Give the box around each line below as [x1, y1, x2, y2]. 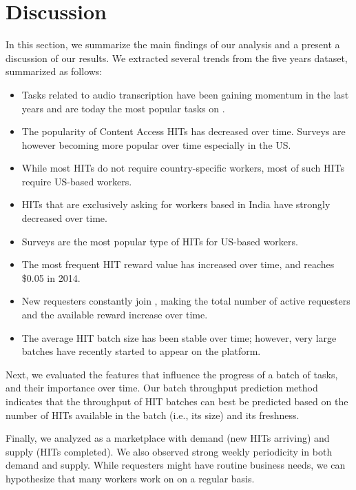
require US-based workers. [21, 174, 132, 188]
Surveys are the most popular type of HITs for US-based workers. [21, 234, 298, 248]
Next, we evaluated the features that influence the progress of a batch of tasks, [6, 367, 338, 381]
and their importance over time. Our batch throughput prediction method [6, 380, 318, 395]
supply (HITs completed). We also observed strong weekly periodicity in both [6, 444, 333, 458]
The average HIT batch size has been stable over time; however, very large [21, 330, 337, 345]
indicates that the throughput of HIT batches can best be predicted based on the [6, 394, 348, 408]
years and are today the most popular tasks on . [21, 101, 225, 115]
